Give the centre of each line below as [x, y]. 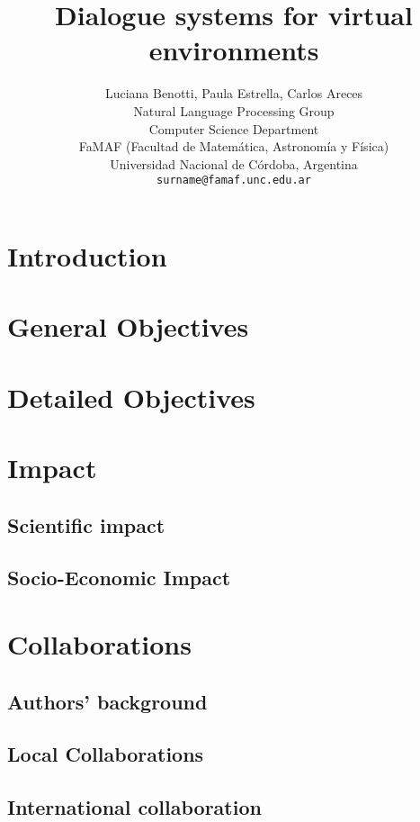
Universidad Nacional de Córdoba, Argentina [234, 163]
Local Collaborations [106, 754]
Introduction [87, 255]
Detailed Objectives [131, 397]
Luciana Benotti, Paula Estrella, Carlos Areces [234, 93]
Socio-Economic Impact [119, 578]
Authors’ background [107, 701]
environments [234, 50]
